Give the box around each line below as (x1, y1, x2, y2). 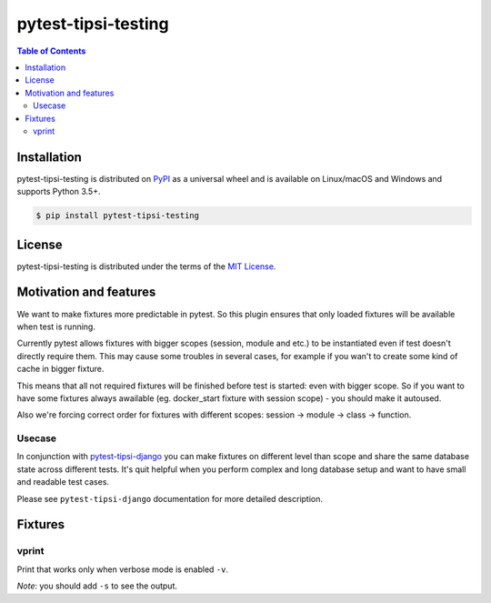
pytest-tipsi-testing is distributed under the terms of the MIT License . (16, 260, 276, 272)
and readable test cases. (16, 477, 109, 487)
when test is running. (16, 321, 95, 332)
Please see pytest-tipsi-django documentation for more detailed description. (16, 493, 323, 504)
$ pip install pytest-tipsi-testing (35, 210, 200, 221)
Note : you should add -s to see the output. (16, 580, 177, 591)
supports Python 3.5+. (16, 186, 101, 197)
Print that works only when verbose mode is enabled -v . (16, 564, 229, 575)
